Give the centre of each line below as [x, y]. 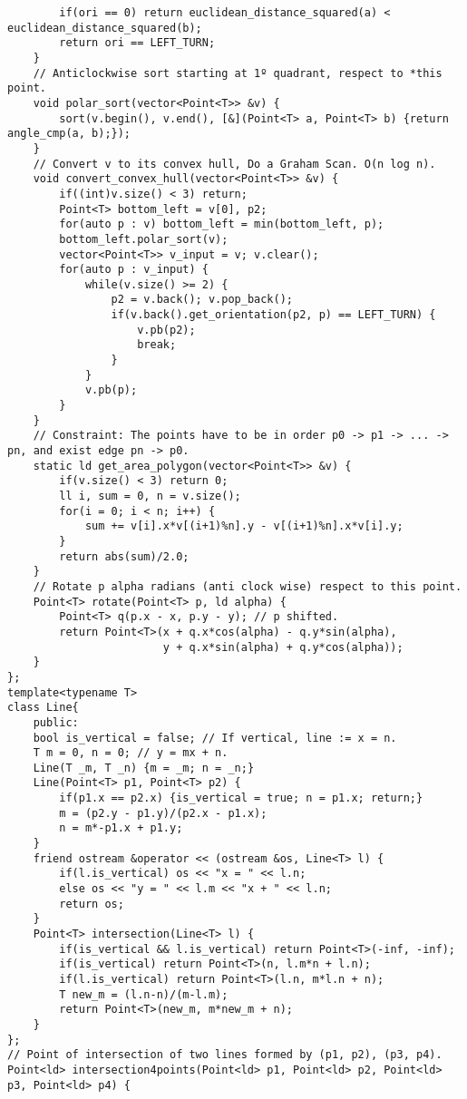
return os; [92, 904]
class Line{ [43, 708]
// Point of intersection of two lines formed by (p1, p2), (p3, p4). [225, 1055]
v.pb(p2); [166, 330]
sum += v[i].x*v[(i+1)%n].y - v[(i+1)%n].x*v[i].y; [244, 526]
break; [157, 345]
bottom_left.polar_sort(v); [144, 239]
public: [56, 722]
